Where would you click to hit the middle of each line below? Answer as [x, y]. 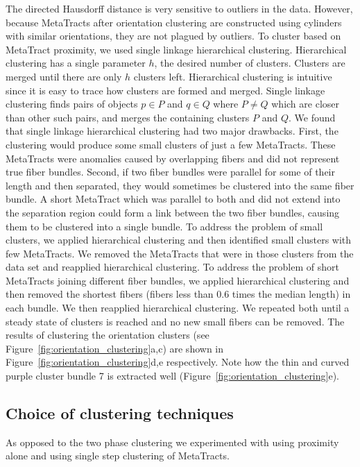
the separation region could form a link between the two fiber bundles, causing [173, 212]
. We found [312, 117]
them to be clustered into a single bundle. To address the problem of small [164, 226]
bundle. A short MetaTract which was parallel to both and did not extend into [173, 199]
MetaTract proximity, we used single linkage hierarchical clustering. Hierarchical [176, 49]
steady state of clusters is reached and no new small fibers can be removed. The [175, 321]
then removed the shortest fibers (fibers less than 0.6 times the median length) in [178, 294]
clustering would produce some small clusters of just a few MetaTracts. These [171, 144]
